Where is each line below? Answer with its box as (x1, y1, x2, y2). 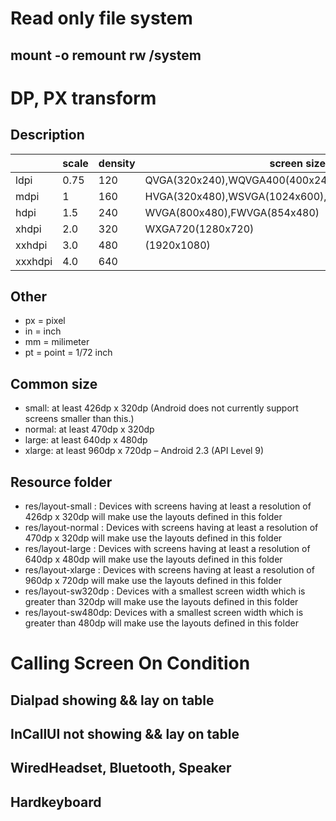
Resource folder (10, 473, 113, 491)
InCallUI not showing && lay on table (10, 725, 240, 742)
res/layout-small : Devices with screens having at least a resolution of (24, 500, 312, 512)
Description (10, 127, 85, 144)
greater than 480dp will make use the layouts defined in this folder (24, 617, 299, 629)
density (98, 156, 136, 170)
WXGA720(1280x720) (144, 222, 255, 236)
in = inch (24, 325, 62, 337)
